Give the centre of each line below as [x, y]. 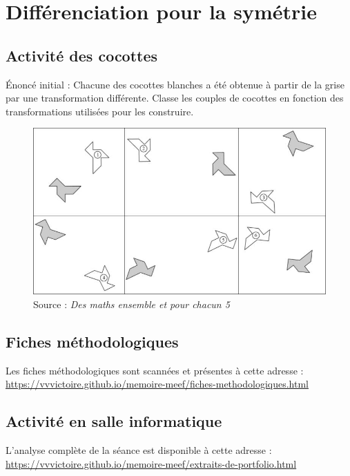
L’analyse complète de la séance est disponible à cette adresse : [139, 450]
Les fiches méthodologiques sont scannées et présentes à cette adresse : [155, 370]
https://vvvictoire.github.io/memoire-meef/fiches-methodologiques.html [157, 384]
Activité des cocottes [82, 55]
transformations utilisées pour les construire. [100, 111]
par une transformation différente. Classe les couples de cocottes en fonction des [175, 98]
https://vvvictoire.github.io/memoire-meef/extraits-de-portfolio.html [151, 463]
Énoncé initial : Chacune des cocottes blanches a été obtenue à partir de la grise [175, 84]
